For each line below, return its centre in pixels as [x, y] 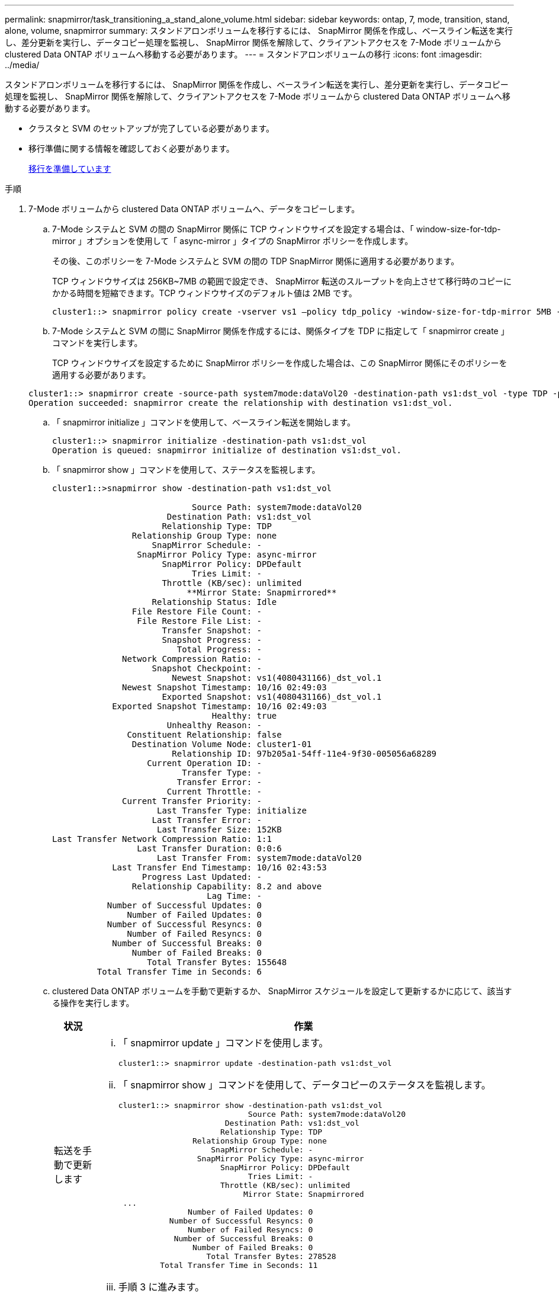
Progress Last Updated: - [202, 877]
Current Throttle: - [214, 792]
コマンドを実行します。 [97, 343]
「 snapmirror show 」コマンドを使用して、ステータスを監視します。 [186, 470]
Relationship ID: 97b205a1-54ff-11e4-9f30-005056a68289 [304, 754]
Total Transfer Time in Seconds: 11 [239, 1265]
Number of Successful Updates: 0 [184, 905]
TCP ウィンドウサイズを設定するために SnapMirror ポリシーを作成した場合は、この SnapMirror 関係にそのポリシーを [280, 363]
